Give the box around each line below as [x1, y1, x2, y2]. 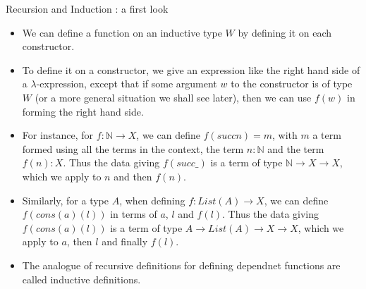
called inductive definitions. [22, 271, 141, 286]
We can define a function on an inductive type [22, 25, 222, 39]
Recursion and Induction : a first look [6, 1, 169, 16]
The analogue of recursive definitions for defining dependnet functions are [22, 257, 341, 272]
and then [114, 168, 152, 183]
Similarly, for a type [22, 192, 109, 207]
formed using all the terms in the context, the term [22, 141, 244, 156]
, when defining [119, 192, 185, 207]
